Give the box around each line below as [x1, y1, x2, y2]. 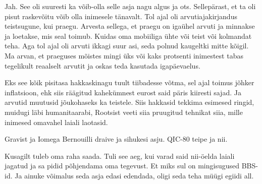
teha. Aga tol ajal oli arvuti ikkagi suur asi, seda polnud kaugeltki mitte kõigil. [5, 40, 249, 51]
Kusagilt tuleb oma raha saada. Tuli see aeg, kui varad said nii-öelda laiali [5, 150, 235, 161]
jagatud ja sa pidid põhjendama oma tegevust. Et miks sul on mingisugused [5, 160, 240, 171]
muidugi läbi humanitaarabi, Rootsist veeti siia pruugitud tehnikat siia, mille [5, 106, 243, 117]
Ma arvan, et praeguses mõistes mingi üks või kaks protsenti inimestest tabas [5, 50, 243, 60]
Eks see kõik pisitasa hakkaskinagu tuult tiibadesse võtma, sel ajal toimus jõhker [5, 77, 254, 88]
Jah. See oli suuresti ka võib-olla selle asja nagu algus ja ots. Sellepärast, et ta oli [5, 1, 256, 11]
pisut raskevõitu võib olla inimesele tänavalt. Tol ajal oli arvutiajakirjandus [5, 11, 237, 21]
